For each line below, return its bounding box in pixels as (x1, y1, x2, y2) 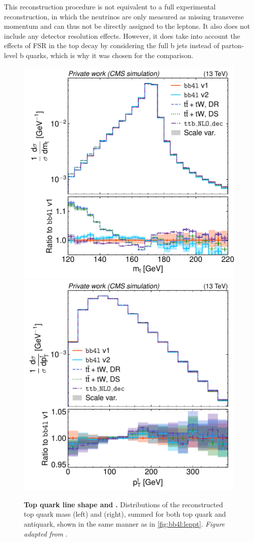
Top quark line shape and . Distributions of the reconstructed (24, 499, 223, 509)
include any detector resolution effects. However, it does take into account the (4, 30, 240, 41)
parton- (221, 40, 244, 51)
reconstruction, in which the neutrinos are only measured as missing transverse (4, 11, 244, 21)
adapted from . (24, 528, 67, 539)
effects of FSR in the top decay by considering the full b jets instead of (4, 40, 219, 51)
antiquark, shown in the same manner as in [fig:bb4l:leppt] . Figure (24, 518, 225, 529)
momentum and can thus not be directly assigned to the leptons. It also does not (4, 21, 250, 31)
